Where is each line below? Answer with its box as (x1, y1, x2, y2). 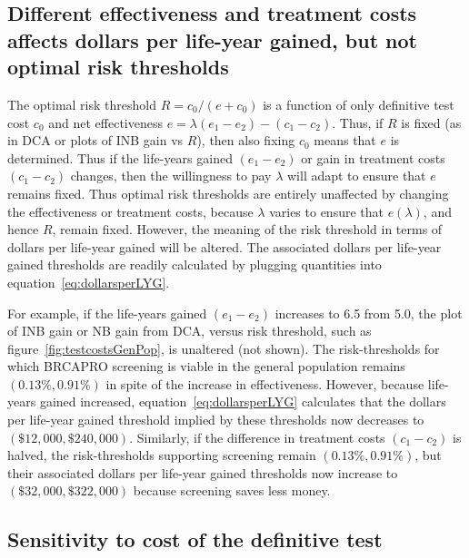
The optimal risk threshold (7, 94, 156, 113)
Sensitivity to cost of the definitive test (7, 525, 383, 553)
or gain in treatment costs (301, 148, 445, 167)
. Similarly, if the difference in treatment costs (129, 427, 385, 446)
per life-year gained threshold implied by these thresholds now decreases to (7, 410, 424, 429)
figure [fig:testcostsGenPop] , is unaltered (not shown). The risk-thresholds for (7, 338, 440, 357)
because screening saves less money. (133, 481, 331, 500)
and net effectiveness (48, 113, 163, 132)
